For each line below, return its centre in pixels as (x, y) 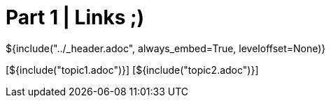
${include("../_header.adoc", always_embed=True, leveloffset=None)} (166, 48)
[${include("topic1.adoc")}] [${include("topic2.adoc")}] (132, 70)
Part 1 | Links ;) (75, 17)
